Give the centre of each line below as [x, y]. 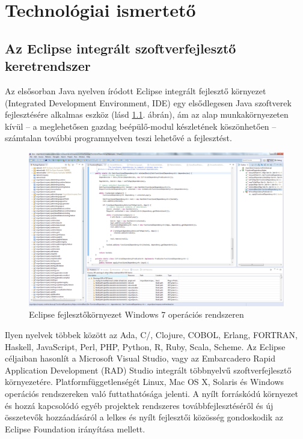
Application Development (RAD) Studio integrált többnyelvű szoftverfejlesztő [148, 370]
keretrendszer [48, 66]
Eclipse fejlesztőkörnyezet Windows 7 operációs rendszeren [136, 314]
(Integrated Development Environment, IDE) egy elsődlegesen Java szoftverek [148, 102]
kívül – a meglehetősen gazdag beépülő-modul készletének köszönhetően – [141, 126]
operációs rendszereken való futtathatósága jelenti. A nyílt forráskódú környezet [151, 393]
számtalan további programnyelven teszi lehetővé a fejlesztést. [118, 138]
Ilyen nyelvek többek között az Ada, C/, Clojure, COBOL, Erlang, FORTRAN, [151, 335]
